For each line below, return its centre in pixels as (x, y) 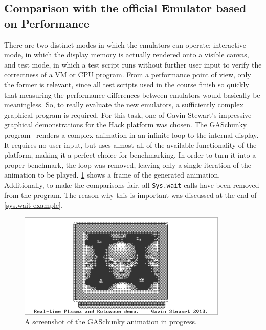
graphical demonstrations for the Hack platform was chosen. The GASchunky (126, 125)
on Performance (47, 23)
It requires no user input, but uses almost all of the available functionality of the (130, 145)
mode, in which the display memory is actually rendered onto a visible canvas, (127, 54)
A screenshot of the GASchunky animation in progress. (111, 322)
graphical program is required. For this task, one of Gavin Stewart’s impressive (128, 114)
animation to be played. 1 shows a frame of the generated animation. (112, 175)
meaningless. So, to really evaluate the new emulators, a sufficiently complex (124, 105)
